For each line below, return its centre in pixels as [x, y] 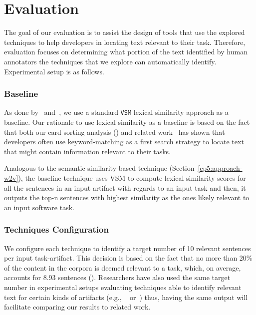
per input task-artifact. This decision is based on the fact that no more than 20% [128, 258]
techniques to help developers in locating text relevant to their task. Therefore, [125, 42]
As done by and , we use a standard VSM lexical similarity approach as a [116, 112]
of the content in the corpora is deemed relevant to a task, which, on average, [123, 267]
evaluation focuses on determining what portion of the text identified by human [126, 52]
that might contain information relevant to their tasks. [87, 151]
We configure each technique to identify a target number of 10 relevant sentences [128, 248]
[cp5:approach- [220, 168]
